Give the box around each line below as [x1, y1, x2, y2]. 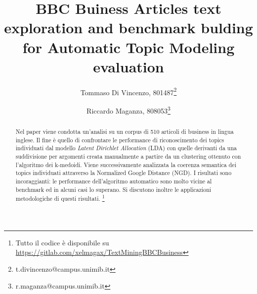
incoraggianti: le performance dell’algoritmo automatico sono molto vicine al [15, 176, 212, 185]
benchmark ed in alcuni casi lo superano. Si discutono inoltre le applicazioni [15, 185, 212, 193]
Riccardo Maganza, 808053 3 [86, 104, 171, 116]
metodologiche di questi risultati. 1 [15, 193, 105, 203]
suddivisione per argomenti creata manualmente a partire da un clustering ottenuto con [15, 152, 241, 160]
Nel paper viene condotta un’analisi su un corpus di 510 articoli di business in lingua [15, 127, 234, 135]
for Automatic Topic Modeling [22, 37, 235, 57]
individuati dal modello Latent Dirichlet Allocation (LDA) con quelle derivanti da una [15, 144, 237, 152]
